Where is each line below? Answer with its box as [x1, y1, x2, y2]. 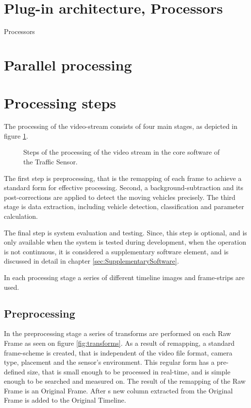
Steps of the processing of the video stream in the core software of [23, 147, 220, 157]
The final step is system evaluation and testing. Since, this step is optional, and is [4, 227, 247, 237]
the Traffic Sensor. [23, 157, 78, 166]
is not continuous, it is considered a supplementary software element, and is [4, 246, 229, 256]
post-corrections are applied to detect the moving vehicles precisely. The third [4, 192, 235, 202]
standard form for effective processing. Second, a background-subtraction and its [4, 182, 243, 193]
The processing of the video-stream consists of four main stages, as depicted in [4, 121, 238, 131]
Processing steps [4, 93, 117, 113]
